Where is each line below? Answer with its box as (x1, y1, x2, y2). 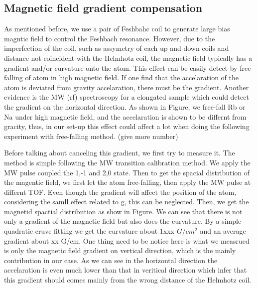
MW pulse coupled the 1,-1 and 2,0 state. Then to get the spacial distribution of (4, 167, 250, 177)
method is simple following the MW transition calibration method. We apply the (4, 157, 251, 167)
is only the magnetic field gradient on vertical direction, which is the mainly (4, 245, 236, 256)
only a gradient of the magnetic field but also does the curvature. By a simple (4, 216, 242, 226)
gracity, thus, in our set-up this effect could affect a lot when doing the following (4, 121, 250, 132)
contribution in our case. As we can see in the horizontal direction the (4, 255, 218, 265)
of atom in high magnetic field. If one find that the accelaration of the (25, 72, 239, 83)
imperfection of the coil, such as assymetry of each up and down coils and (4, 43, 229, 53)
